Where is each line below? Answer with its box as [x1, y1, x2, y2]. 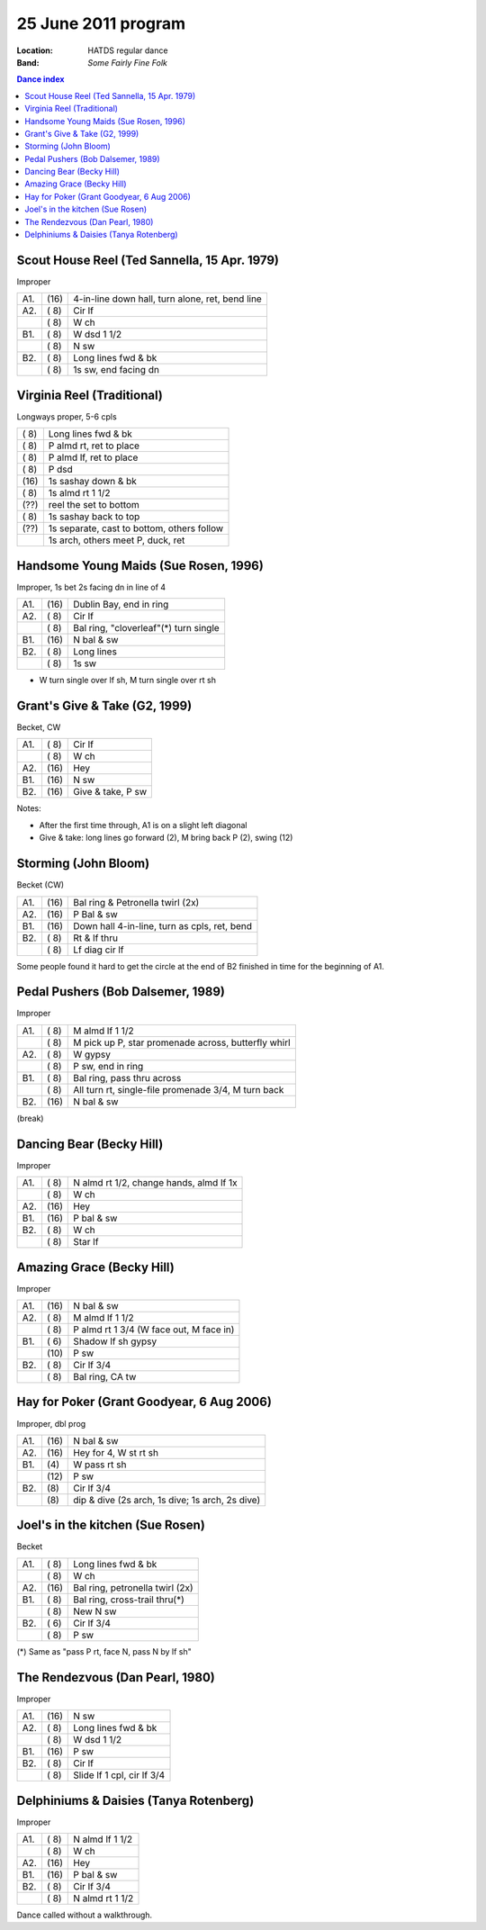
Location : [16, 45, 53, 56]
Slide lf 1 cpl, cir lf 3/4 [73, 1769, 166, 1781]
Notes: [16, 803, 41, 814]
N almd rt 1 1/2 [73, 1892, 134, 1905]
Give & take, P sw [73, 786, 148, 798]
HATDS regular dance [87, 45, 168, 56]
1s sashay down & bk [48, 475, 137, 488]
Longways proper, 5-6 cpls [16, 410, 117, 422]
